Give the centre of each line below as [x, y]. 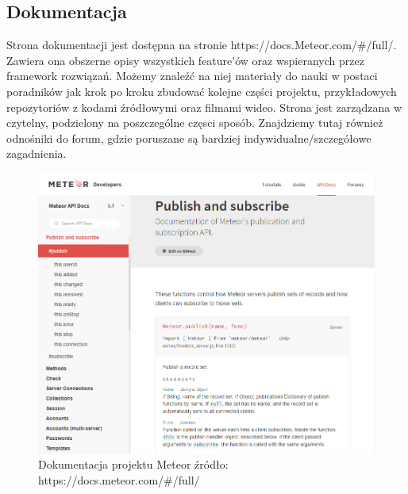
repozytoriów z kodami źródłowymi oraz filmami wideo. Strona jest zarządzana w [204, 107]
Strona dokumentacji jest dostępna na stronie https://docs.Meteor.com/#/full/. [202, 45]
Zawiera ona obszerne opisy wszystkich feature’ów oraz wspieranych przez [185, 60]
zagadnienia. [37, 153]
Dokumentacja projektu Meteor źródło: [133, 464]
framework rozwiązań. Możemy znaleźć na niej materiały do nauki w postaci [192, 76]
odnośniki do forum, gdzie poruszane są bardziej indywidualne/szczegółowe [189, 138]
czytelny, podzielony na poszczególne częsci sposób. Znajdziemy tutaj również [195, 123]
